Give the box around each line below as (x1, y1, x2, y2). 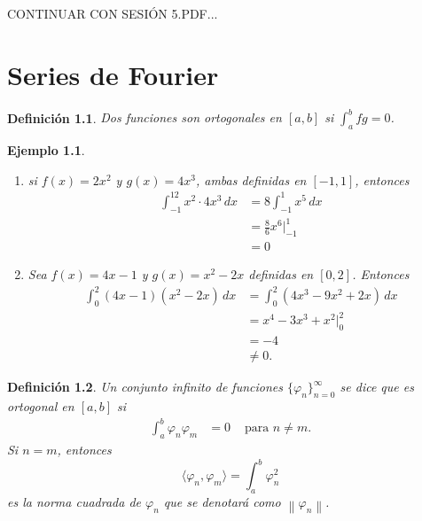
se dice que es (340, 377, 414, 396)
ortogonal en (7, 397, 74, 415)
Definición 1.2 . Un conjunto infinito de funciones (7, 377, 283, 396)
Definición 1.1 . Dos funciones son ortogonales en (7, 108, 282, 127)
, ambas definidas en (195, 170, 307, 189)
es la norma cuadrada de (7, 492, 142, 510)
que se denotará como (163, 492, 281, 510)
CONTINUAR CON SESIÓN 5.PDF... (7, 4, 218, 22)
